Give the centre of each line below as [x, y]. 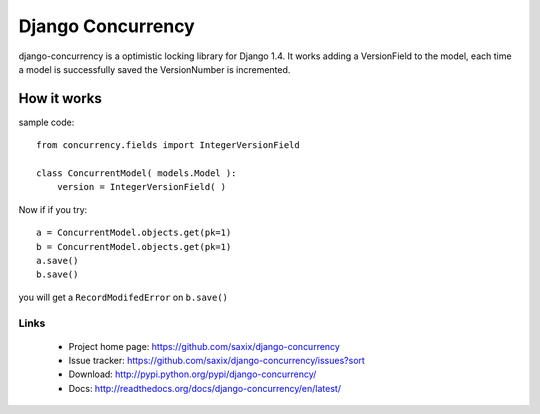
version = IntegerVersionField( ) [141, 187]
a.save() [57, 260]
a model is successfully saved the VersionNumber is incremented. [154, 69]
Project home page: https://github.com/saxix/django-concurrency [204, 346]
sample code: [46, 122]
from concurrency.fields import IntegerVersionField [168, 145]
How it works [60, 98]
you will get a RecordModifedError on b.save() [123, 297]
